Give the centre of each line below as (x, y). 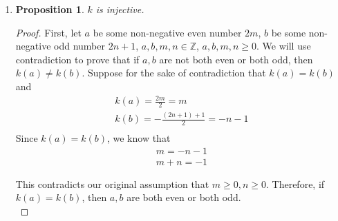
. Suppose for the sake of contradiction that (174, 73)
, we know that (139, 138)
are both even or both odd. (184, 197)
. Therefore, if (295, 183)
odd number (79, 46)
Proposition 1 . (50, 9)
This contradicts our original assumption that (112, 183)
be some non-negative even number (167, 32)
